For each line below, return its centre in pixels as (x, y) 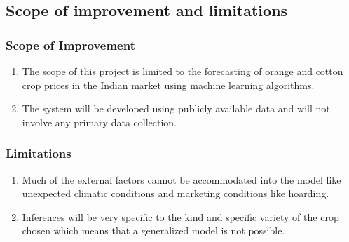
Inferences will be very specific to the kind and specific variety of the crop (180, 216)
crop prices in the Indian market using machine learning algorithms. (168, 85)
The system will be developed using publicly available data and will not (176, 108)
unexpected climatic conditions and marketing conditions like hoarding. (176, 193)
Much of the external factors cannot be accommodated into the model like (182, 179)
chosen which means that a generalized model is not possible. (153, 230)
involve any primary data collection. (100, 122)
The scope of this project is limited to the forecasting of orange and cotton (183, 71)
